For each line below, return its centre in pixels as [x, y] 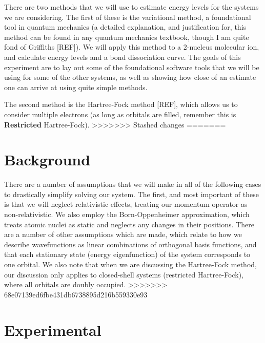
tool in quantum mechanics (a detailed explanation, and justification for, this [125, 27]
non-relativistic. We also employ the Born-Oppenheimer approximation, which [127, 214]
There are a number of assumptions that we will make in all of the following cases [133, 184]
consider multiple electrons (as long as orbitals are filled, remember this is [120, 114]
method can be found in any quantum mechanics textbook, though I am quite [127, 37]
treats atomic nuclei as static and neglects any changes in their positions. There [129, 224]
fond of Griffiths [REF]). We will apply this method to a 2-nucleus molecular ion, [132, 47]
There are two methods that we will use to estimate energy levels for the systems [131, 7]
